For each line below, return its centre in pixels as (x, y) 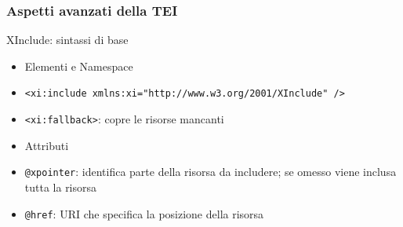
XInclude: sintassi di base (67, 40)
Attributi (47, 145)
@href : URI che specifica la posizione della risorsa (144, 213)
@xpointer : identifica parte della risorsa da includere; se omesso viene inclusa (211, 172)
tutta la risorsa (61, 187)
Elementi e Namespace (79, 66)
